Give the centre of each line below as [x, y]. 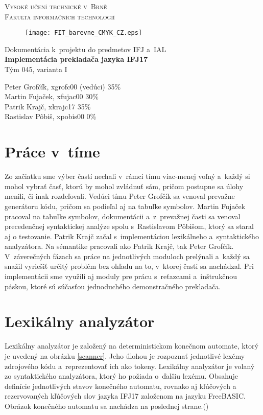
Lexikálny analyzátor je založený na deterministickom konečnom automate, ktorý [131, 346]
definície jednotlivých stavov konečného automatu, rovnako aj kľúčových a [121, 386]
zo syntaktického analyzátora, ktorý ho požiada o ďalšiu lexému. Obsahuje [121, 376]
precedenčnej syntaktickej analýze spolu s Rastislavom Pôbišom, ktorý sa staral [129, 226]
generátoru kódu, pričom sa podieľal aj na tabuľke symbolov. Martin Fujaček [125, 206]
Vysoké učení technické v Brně [56, 6]
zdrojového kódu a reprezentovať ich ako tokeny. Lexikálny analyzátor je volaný [130, 366]
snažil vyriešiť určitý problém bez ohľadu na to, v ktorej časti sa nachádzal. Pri [129, 266]
